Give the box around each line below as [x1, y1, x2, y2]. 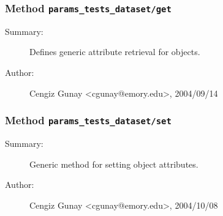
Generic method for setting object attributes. [29, 157, 198, 170]
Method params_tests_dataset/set [5, 113, 172, 128]
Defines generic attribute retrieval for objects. [29, 45, 200, 58]
